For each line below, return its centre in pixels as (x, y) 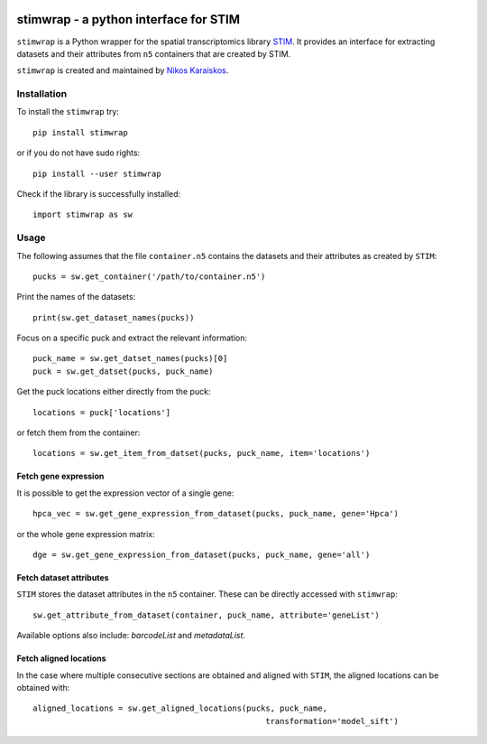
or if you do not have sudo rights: (78, 153)
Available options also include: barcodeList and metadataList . (131, 636)
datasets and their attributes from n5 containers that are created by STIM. (154, 53)
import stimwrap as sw (83, 215)
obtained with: (43, 687)
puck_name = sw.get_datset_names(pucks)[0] (130, 358)
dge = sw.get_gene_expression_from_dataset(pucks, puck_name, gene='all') (202, 555)
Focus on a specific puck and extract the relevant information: (132, 338)
